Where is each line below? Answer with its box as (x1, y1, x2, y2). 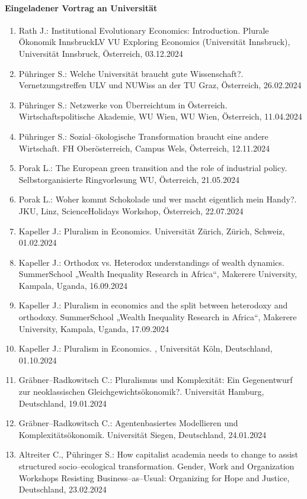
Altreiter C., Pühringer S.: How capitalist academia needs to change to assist (18, 448, 299, 461)
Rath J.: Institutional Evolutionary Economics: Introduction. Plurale (18, 24, 269, 36)
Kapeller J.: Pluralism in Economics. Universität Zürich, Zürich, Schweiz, (18, 224, 285, 237)
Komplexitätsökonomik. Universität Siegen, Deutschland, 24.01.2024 (18, 428, 267, 440)
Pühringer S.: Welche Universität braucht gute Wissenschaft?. (18, 67, 244, 79)
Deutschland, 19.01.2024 (18, 397, 107, 409)
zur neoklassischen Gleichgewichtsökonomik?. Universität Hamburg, (18, 385, 264, 398)
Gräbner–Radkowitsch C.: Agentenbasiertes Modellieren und (18, 417, 238, 429)
